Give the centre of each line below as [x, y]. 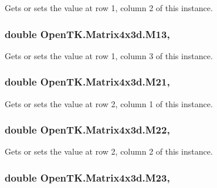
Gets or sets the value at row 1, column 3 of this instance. [109, 55]
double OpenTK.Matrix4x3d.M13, [87, 34]
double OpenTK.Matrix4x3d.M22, [87, 130]
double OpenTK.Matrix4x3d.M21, [87, 82]
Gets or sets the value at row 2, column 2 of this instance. [109, 151]
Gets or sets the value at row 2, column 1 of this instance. [109, 103]
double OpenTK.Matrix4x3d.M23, [87, 177]
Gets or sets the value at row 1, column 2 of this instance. [109, 8]
